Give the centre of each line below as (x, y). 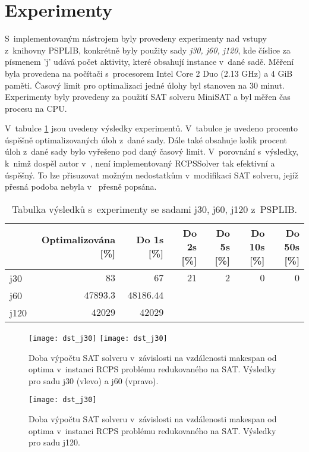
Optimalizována (78, 240)
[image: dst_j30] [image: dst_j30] (98, 338)
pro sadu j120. (54, 442)
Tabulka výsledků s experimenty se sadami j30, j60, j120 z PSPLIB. (154, 209)
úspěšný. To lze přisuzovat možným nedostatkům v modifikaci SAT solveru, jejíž (152, 175)
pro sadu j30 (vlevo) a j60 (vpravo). (94, 380)
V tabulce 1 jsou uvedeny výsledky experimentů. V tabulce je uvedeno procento (151, 128)
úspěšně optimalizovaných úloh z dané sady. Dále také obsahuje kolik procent (146, 139)
